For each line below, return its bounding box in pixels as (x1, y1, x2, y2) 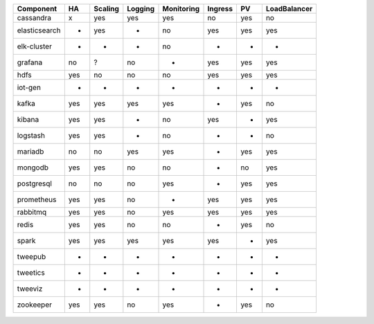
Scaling (93, 4, 119, 13)
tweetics (17, 268, 45, 277)
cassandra (17, 13, 52, 22)
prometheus (17, 195, 57, 204)
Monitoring (162, 4, 200, 13)
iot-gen (17, 83, 42, 92)
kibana (17, 115, 39, 124)
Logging (127, 4, 155, 13)
